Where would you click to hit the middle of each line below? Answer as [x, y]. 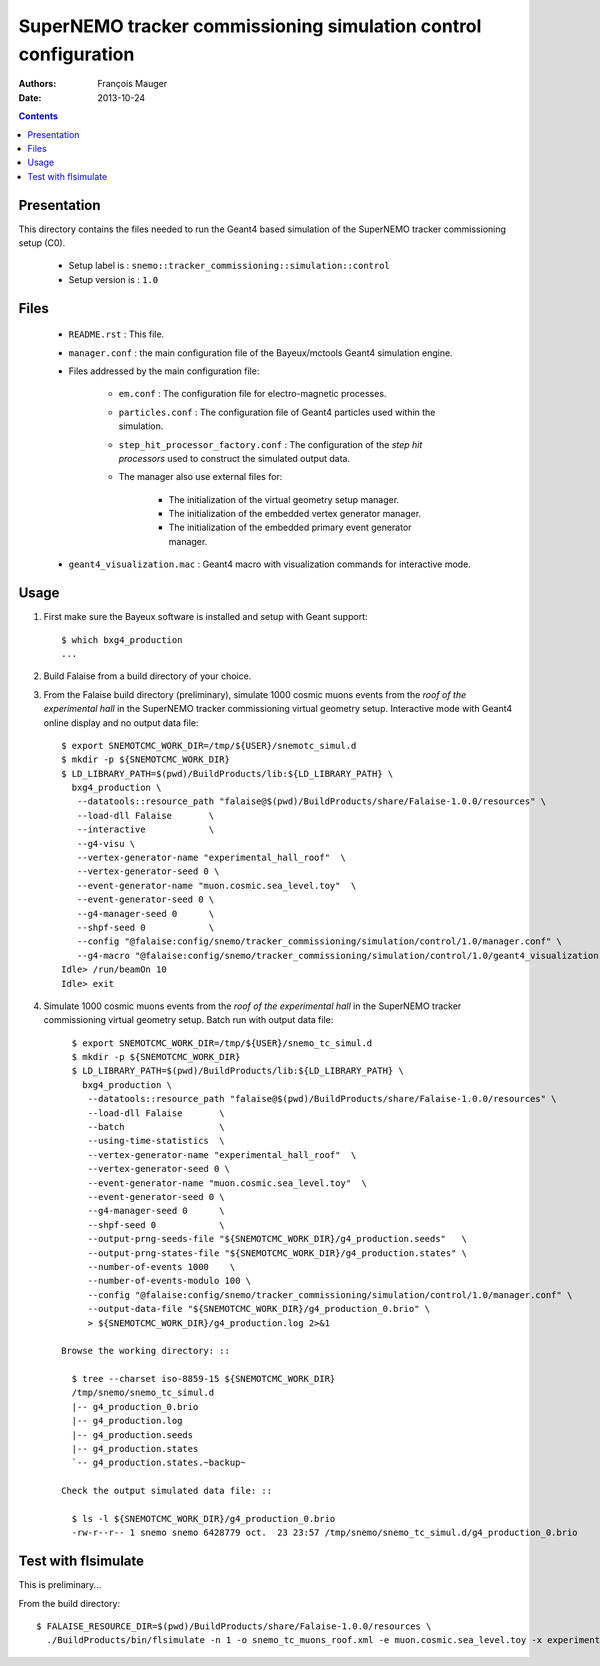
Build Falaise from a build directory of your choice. [147, 676]
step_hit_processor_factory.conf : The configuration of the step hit [270, 444]
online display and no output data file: [121, 722]
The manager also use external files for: [200, 477]
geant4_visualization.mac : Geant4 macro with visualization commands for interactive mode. [270, 564]
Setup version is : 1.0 [113, 279]
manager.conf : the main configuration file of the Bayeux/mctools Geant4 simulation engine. [261, 352]
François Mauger [132, 84]
